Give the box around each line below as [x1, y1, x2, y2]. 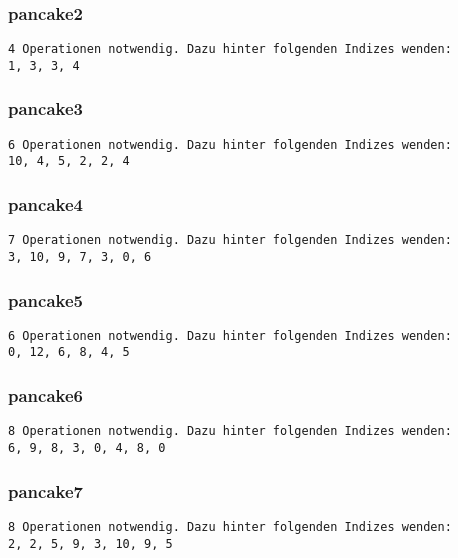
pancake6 [8, 383, 83, 408]
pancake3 [8, 96, 83, 121]
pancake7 [8, 478, 83, 503]
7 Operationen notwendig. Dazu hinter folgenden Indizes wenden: [8, 233, 452, 248]
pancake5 [8, 287, 83, 312]
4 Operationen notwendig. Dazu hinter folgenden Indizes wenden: [8, 42, 452, 57]
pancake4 [8, 191, 83, 216]
